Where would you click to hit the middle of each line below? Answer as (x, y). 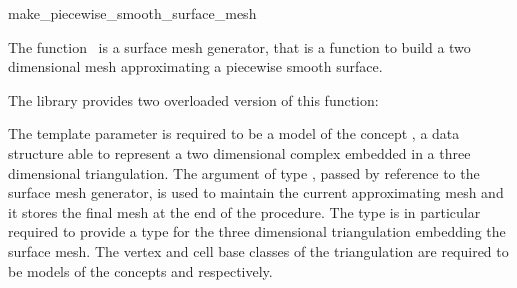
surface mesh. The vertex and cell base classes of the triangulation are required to (258, 250)
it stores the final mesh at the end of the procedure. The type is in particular (244, 211)
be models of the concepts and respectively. (140, 270)
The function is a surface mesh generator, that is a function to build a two (239, 46)
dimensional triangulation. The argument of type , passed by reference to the (244, 172)
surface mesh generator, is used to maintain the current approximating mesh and (256, 192)
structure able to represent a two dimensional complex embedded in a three (239, 152)
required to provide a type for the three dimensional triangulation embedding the (257, 231)
